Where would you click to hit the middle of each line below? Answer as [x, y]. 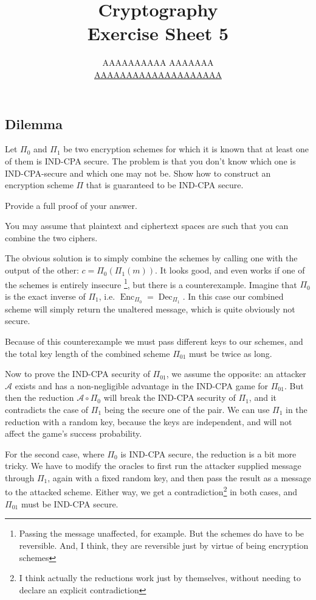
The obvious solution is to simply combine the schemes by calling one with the [151, 258]
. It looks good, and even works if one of [230, 270]
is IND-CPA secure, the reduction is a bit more [208, 454]
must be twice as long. [231, 353]
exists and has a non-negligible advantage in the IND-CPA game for [142, 385]
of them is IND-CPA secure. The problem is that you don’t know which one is [150, 161]
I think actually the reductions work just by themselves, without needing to [160, 578]
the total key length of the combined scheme [88, 353]
